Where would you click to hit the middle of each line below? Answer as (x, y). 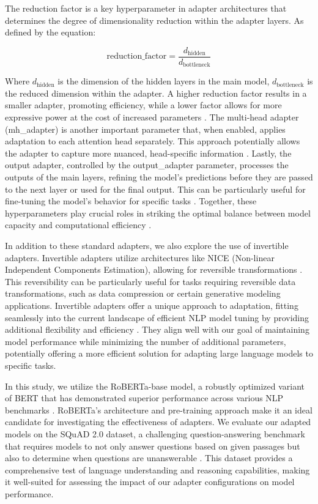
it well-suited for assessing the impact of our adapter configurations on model (150, 482)
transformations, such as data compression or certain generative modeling (143, 293)
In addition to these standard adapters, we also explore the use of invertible (147, 246)
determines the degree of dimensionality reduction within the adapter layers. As (154, 20)
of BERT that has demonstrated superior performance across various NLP (144, 398)
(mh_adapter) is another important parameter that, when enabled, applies (145, 129)
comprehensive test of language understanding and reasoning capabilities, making (157, 469)
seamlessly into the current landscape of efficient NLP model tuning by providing (157, 317)
